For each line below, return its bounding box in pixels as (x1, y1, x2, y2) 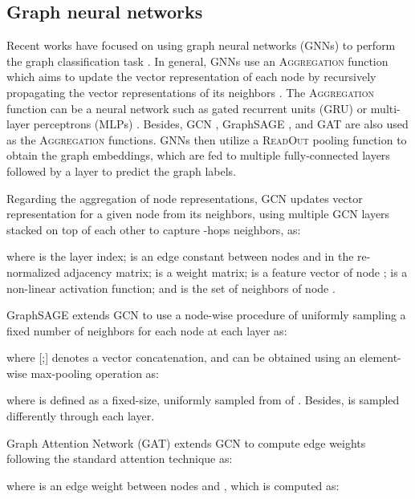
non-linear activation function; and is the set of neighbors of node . (6, 279, 336, 296)
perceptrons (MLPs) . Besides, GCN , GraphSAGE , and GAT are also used (33, 116, 409, 132)
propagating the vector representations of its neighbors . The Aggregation (6, 83, 374, 100)
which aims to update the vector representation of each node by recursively (6, 68, 376, 85)
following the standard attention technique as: (6, 450, 233, 467)
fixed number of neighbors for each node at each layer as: (6, 322, 287, 339)
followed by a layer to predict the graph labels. (6, 162, 237, 179)
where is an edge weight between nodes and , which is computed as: (6, 477, 340, 493)
